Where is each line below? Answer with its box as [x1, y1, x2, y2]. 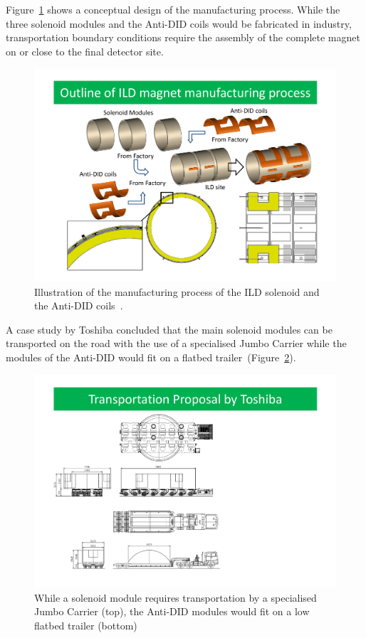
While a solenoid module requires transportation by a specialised [34, 590, 317, 605]
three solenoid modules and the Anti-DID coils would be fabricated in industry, [6, 16, 352, 31]
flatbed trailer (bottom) [34, 618, 137, 633]
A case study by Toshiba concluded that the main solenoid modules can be [6, 321, 333, 336]
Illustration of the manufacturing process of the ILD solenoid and [34, 284, 320, 299]
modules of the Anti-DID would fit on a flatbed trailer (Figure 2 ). [6, 350, 296, 364]
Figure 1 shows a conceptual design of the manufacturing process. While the [6, 2, 340, 16]
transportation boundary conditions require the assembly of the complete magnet [6, 30, 360, 45]
